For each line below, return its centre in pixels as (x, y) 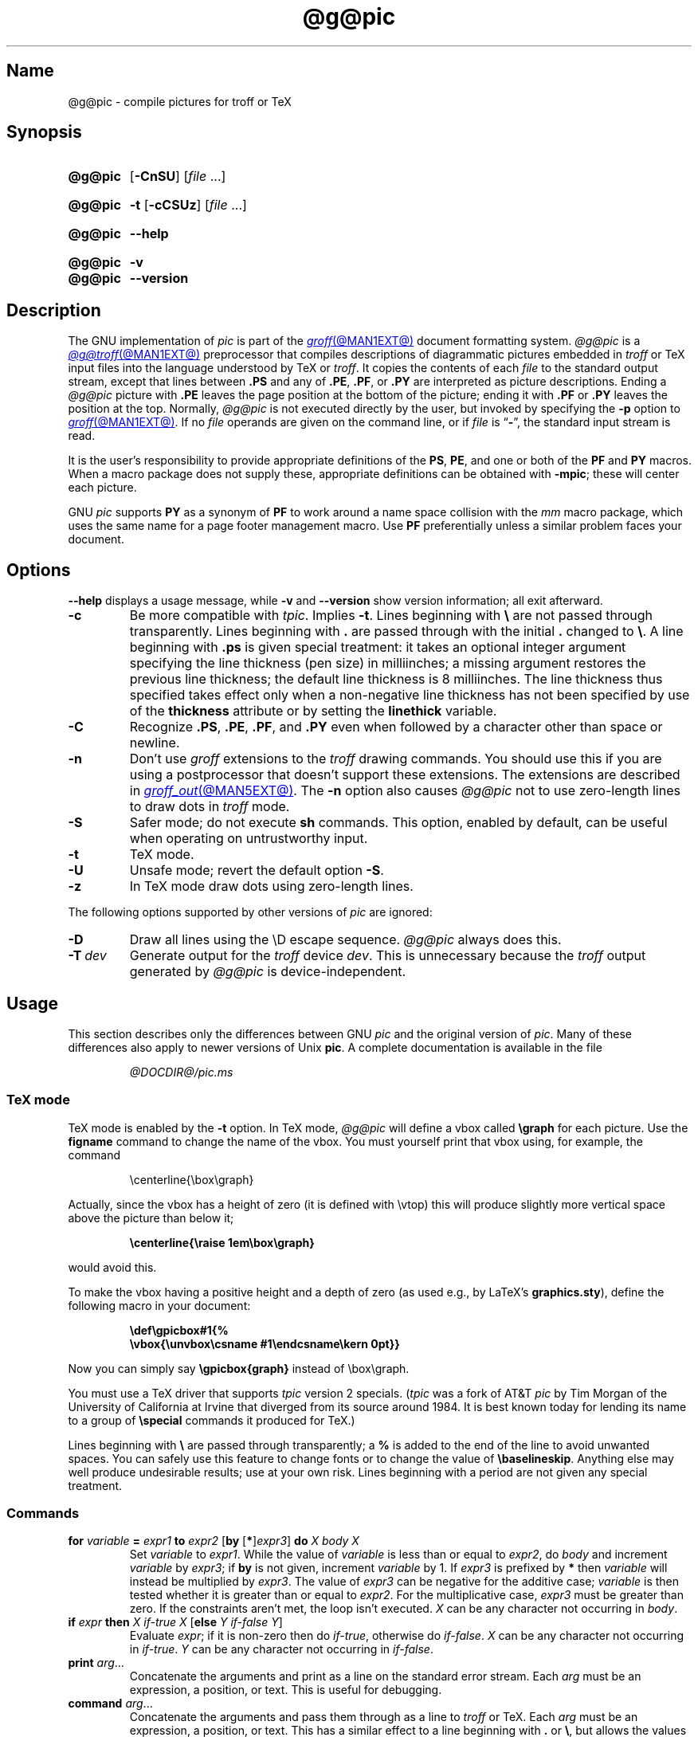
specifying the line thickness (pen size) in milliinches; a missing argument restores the (388, 663)
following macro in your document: (159, 1305)
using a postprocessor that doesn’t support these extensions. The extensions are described (405, 775)
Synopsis (44, 132)
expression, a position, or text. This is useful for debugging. (286, 1690)
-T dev (87, 956)
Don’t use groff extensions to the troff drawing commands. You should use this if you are (396, 759)
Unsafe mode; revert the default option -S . (257, 870)
